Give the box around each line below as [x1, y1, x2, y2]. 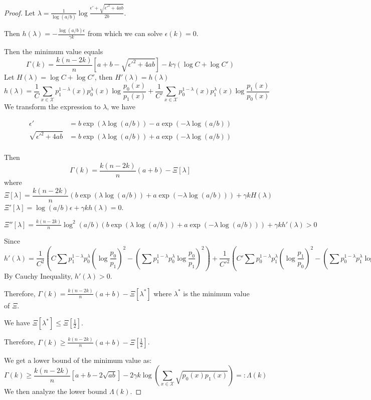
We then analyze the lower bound [4, 386, 107, 396]
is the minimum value [183, 288, 250, 298]
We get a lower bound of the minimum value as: [4, 354, 152, 365]
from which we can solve [87, 28, 163, 39]
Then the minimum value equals [4, 46, 103, 57]
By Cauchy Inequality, [4, 271, 73, 281]
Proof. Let [4, 7, 35, 18]
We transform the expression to [4, 101, 101, 112]
